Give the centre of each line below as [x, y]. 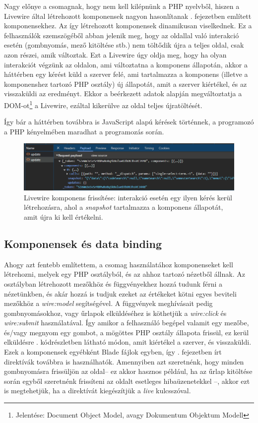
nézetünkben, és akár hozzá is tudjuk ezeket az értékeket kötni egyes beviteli [120, 293]
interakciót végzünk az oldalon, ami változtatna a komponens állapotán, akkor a [126, 64]
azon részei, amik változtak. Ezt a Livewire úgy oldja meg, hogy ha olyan [115, 54]
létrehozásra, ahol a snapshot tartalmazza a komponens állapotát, [124, 207]
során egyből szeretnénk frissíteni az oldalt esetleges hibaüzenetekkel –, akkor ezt [127, 381]
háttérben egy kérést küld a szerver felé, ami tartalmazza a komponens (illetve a [126, 74]
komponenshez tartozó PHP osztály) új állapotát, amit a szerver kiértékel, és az [126, 84]
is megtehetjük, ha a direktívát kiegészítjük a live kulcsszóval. [97, 391]
